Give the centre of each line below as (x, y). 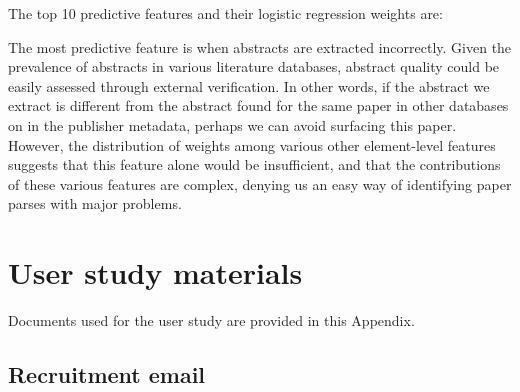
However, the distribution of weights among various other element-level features (252, 144)
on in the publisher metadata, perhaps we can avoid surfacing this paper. (232, 124)
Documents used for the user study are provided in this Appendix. (211, 320)
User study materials (155, 272)
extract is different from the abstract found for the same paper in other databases (258, 105)
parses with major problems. (95, 203)
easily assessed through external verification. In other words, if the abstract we (249, 85)
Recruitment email (107, 374)
